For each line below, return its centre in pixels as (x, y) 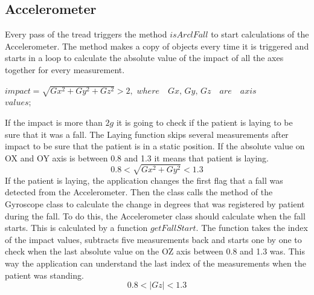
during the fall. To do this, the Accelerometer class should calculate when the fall (155, 216)
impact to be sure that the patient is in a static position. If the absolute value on (155, 146)
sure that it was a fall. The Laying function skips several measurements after (147, 134)
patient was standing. (44, 275)
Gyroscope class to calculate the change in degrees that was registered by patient (155, 204)
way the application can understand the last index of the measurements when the (155, 263)
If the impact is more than (54, 122)
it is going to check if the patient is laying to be (204, 122)
